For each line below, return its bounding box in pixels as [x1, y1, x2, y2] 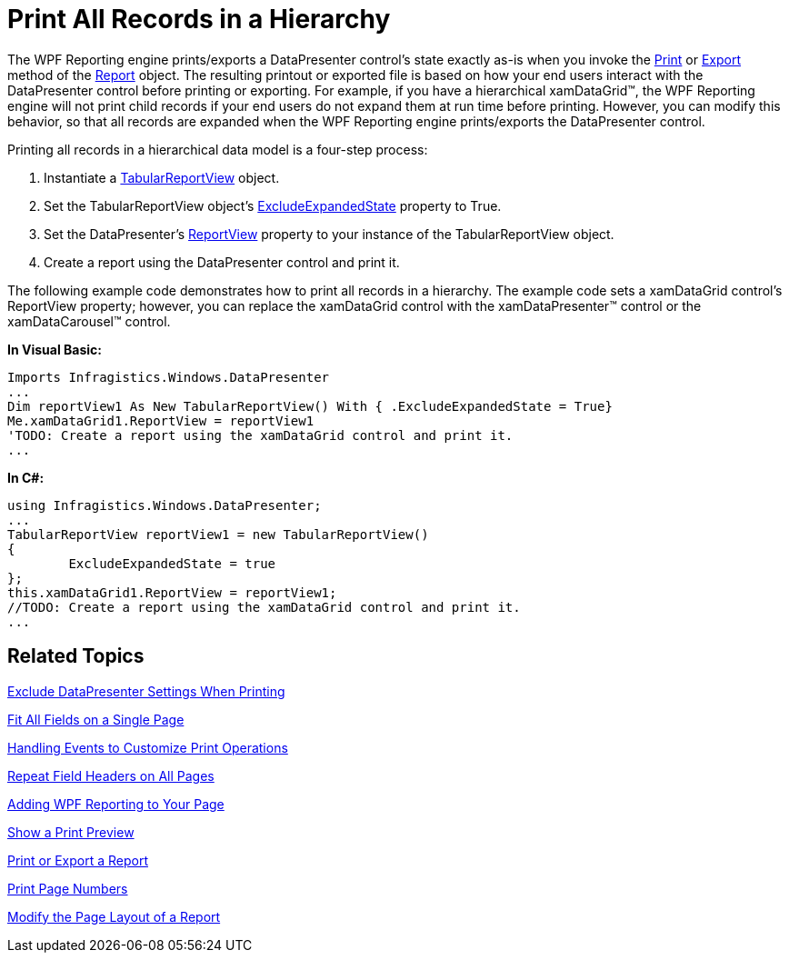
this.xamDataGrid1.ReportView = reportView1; [7, 585, 337, 600]
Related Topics [7, 645, 145, 668]
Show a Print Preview [7, 824, 135, 840]
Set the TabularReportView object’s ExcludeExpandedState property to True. [44, 197, 502, 214]
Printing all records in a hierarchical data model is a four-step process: [7, 141, 428, 157]
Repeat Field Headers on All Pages [7, 767, 215, 784]
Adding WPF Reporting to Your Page [7, 795, 225, 812]
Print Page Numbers [7, 880, 128, 896]
